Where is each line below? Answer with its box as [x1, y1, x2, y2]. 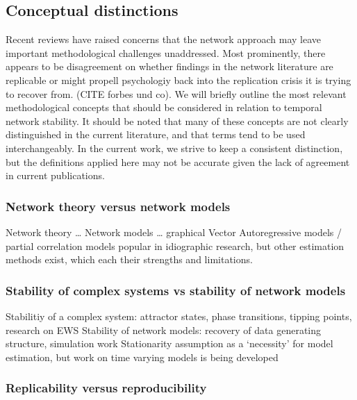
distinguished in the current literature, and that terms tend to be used [6, 127, 306, 142]
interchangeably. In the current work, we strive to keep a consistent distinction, [6, 140, 343, 155]
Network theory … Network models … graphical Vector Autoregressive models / [6, 224, 342, 239]
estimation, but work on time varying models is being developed [6, 349, 279, 364]
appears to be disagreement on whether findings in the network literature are [6, 59, 333, 74]
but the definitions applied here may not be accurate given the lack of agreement [6, 154, 350, 169]
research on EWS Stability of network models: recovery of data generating [6, 322, 322, 337]
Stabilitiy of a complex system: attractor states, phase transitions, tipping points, [6, 308, 352, 323]
